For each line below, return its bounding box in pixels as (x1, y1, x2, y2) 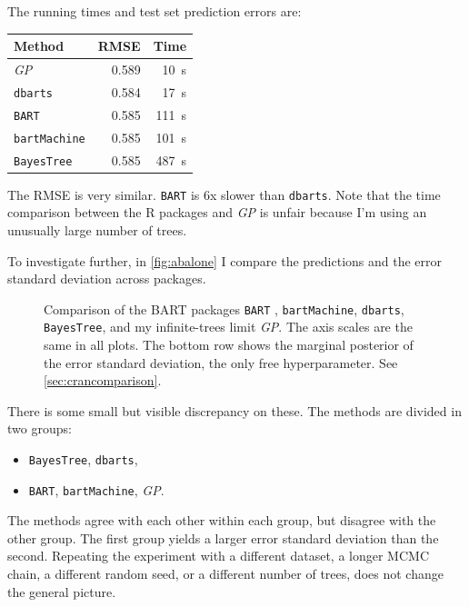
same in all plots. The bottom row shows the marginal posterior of (44, 335, 414, 353)
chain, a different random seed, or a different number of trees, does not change (7, 564, 444, 583)
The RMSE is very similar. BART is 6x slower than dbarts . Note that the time (7, 184, 441, 204)
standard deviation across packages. (7, 269, 206, 288)
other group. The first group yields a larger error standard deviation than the (7, 528, 439, 547)
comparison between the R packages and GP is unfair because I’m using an (7, 203, 427, 222)
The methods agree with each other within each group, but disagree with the (7, 511, 436, 530)
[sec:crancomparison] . (44, 371, 162, 390)
